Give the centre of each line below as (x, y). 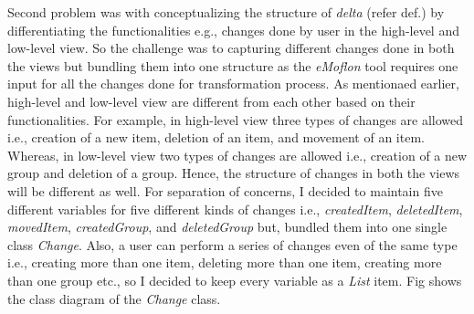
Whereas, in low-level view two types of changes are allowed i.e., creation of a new (237, 155)
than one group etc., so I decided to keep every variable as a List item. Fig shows (235, 280)
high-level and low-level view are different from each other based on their (211, 101)
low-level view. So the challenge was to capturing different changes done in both (231, 48)
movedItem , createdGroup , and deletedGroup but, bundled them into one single (227, 227)
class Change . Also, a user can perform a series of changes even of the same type (232, 244)
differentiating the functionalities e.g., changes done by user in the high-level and (233, 30)
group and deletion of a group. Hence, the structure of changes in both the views (234, 173)
